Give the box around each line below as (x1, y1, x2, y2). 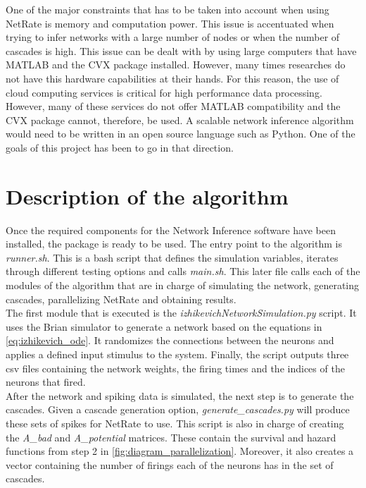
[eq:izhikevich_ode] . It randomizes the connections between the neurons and (6, 333, 334, 348)
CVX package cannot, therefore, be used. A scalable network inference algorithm (6, 112, 354, 127)
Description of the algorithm (6, 181, 289, 210)
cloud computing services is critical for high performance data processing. (6, 85, 322, 99)
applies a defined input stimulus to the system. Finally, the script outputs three (6, 347, 349, 361)
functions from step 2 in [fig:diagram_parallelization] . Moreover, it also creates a (6, 444, 354, 458)
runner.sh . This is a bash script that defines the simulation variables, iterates (6, 250, 339, 264)
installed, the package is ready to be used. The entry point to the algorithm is (6, 236, 342, 251)
